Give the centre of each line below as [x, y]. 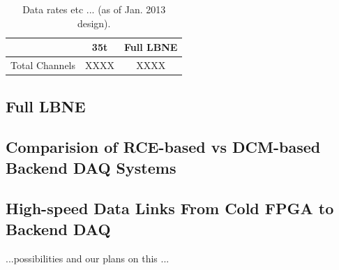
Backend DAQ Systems [91, 167]
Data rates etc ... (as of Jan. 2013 [94, 9]
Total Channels [43, 65]
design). [94, 23]
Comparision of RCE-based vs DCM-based [163, 147]
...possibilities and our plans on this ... [88, 258]
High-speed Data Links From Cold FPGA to [170, 208]
